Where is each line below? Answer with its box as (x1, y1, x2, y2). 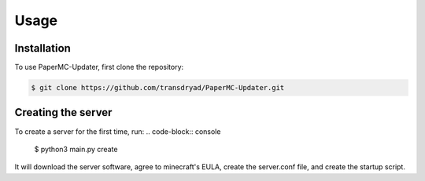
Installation (14, 42, 71, 55)
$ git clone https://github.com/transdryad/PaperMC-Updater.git (31, 83, 285, 92)
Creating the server (14, 106, 113, 119)
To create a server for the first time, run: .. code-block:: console (14, 126, 221, 136)
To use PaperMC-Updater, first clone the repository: (14, 63, 184, 72)
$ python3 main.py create (34, 144, 118, 154)
